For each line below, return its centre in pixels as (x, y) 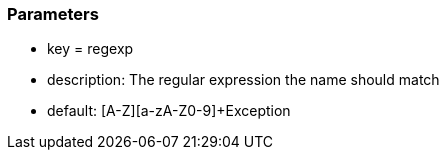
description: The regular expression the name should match (243, 80)
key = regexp (90, 49)
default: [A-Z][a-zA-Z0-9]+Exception (169, 111)
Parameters (53, 14)
